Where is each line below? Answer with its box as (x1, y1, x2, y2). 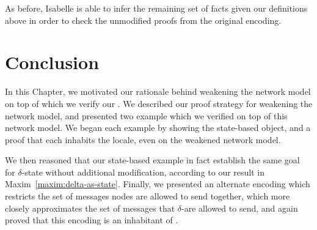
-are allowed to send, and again (181, 201, 298, 214)
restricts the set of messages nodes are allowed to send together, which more (5, 190, 290, 202)
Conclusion (5, 50, 100, 75)
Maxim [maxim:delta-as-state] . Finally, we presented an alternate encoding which (5, 177, 310, 190)
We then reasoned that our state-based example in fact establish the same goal (5, 154, 300, 166)
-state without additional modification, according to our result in (21, 165, 265, 178)
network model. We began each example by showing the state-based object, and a (5, 121, 311, 134)
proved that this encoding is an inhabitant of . (5, 213, 178, 226)
